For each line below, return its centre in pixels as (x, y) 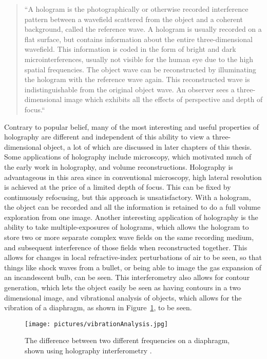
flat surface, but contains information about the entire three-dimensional (138, 39)
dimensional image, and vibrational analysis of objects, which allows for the (123, 297)
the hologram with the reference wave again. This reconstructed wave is (137, 79)
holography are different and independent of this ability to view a (107, 137)
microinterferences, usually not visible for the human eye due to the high (139, 59)
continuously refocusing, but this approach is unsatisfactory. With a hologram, (128, 197)
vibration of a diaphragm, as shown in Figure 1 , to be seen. (98, 307)
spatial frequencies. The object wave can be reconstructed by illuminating (140, 69)
